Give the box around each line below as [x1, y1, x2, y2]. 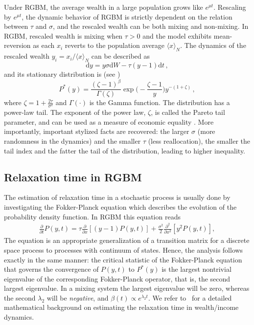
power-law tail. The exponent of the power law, [4, 107, 146, 117]
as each [33, 40, 55, 50]
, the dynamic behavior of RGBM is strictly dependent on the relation [22, 11, 232, 22]
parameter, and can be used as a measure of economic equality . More [4, 116, 214, 127]
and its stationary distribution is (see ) [4, 68, 120, 79]
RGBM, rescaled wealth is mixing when [4, 30, 123, 41]
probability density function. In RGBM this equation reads [4, 211, 181, 221]
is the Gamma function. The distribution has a [89, 97, 230, 108]
